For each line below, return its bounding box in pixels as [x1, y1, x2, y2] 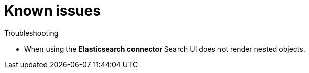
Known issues [4, 2, 101, 19]
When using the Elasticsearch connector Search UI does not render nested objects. [24, 44, 305, 53]
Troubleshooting [4, 28, 59, 38]
